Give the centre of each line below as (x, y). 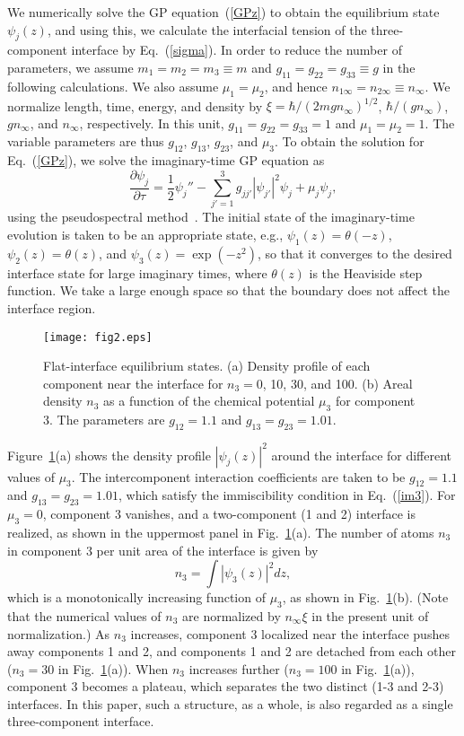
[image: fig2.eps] (98, 337)
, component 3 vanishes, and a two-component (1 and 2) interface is (229, 514)
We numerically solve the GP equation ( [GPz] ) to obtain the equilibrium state (223, 12)
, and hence (296, 86)
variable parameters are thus (86, 141)
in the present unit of (370, 615)
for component (375, 401)
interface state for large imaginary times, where (137, 272)
